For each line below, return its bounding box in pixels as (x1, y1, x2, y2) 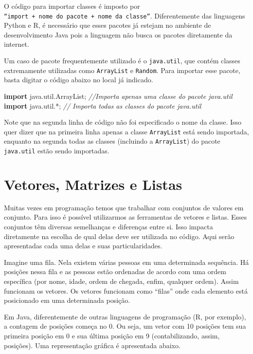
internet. (4, 39, 29, 49)
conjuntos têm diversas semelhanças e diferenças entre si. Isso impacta (4, 222, 213, 231)
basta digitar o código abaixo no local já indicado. (4, 75, 153, 85)
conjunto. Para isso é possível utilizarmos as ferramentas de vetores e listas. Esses (4, 212, 247, 222)
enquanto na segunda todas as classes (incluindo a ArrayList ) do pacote (4, 136, 220, 146)
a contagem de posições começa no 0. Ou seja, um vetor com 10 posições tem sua (4, 321, 246, 331)
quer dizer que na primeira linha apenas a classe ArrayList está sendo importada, (4, 126, 249, 136)
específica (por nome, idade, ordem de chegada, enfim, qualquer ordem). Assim (4, 276, 239, 286)
